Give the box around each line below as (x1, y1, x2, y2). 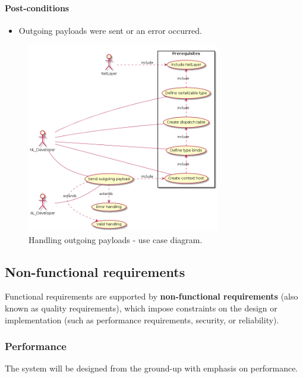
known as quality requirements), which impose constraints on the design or (5, 301, 277, 314)
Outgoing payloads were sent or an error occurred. (18, 24, 202, 36)
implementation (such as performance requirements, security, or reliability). (5, 313, 279, 326)
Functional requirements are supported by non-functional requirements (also (5, 290, 298, 303)
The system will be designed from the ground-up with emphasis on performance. (5, 362, 298, 374)
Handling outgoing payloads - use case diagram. (29, 233, 203, 245)
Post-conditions (5, 1, 70, 14)
